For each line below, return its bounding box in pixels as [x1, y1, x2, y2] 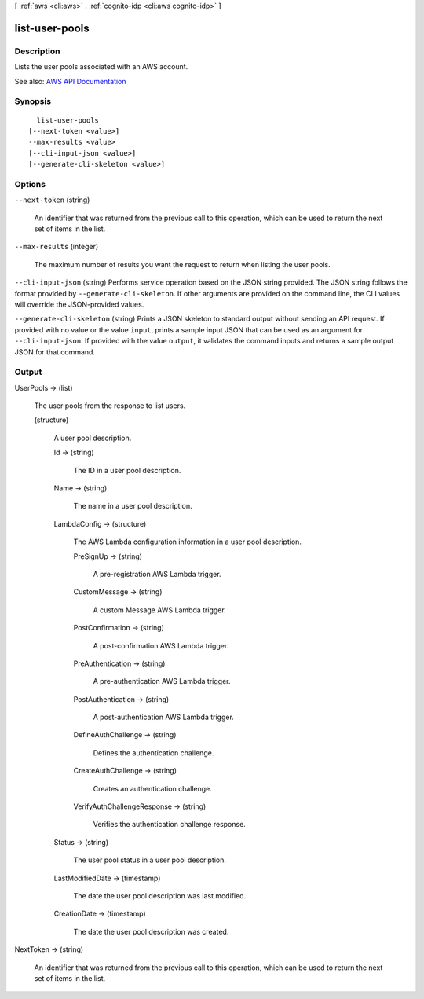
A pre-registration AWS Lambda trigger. [93, 569, 221, 578]
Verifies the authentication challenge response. [93, 820, 247, 829]
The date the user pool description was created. [73, 927, 229, 936]
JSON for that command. [14, 347, 96, 357]
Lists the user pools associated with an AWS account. [14, 62, 188, 72]
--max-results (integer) [14, 242, 99, 252]
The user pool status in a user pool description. [73, 855, 227, 865]
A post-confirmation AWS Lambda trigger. [93, 641, 229, 650]
